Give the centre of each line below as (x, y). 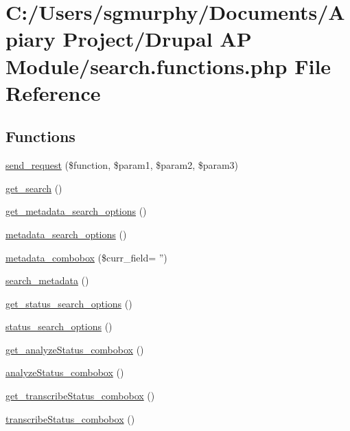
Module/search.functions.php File (168, 66)
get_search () (34, 188)
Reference (53, 92)
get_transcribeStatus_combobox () (80, 396)
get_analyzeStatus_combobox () (75, 349)
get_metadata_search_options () (76, 211)
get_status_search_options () (69, 303)
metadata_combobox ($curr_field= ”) (86, 257)
